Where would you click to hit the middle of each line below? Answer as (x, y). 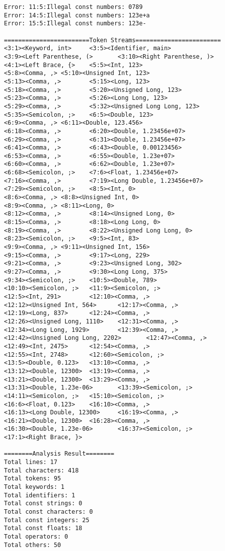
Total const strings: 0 (43, 504)
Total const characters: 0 (48, 512)
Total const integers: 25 (47, 520)
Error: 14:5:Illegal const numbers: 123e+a (77, 15)
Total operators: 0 (36, 537)
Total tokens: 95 (33, 479)
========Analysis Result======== (59, 454)
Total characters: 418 (41, 470)
